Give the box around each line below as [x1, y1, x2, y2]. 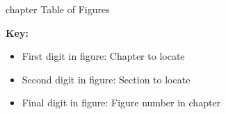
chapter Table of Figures [6, 2, 110, 16]
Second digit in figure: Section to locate [22, 72, 191, 86]
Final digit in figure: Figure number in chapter [22, 95, 221, 110]
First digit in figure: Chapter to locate [22, 49, 185, 63]
